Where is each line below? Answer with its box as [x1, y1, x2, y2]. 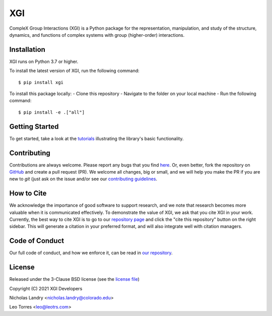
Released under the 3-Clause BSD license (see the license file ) [9, 276, 140, 282]
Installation [9, 45, 45, 54]
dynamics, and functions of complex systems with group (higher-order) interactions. [9, 32, 185, 38]
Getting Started [9, 122, 59, 131]
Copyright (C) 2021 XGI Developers [9, 285, 83, 291]
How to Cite [9, 189, 47, 198]
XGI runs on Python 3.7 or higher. [9, 58, 79, 64]
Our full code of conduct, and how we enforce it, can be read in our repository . [9, 250, 173, 256]
